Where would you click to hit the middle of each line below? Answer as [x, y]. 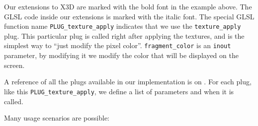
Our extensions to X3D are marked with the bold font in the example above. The [128, 6]
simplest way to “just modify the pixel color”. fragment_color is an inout [118, 45]
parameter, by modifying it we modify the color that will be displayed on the [121, 55]
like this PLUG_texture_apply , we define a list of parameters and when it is [119, 91]
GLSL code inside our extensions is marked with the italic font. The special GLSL [129, 16]
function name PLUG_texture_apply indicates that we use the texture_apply [123, 26]
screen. [14, 65]
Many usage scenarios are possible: [57, 118]
